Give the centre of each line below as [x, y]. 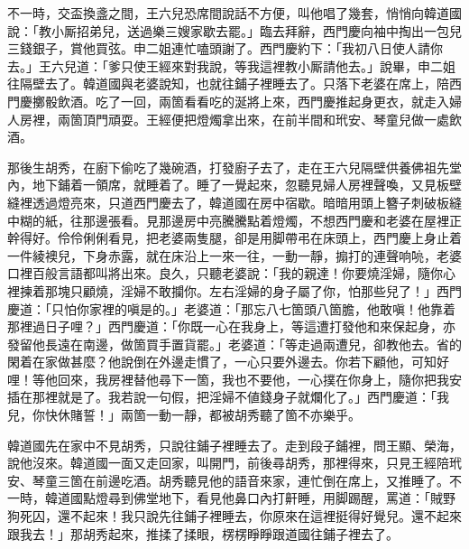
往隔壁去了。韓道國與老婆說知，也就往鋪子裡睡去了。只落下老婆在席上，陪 [228, 84]
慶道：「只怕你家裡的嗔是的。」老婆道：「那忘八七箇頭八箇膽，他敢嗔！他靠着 [231, 308]
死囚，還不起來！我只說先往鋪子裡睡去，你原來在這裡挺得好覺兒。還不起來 [240, 516]
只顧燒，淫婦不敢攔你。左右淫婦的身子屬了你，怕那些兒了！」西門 [266, 290]
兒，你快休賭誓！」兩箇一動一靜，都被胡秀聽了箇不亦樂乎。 [184, 415]
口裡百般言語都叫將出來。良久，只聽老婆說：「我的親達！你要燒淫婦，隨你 [225, 273]
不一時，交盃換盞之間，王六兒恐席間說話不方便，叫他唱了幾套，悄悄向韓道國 [234, 13]
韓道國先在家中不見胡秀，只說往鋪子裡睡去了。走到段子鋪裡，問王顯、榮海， [234, 445]
